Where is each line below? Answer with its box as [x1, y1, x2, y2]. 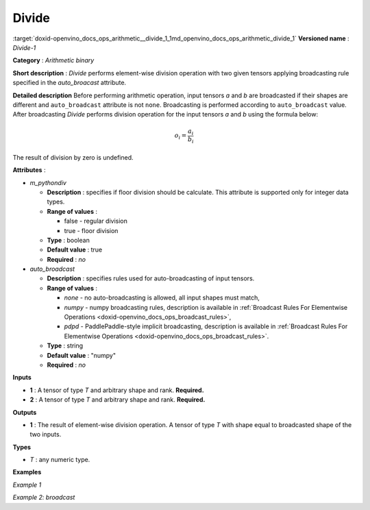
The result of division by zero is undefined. [12, 153, 134, 161]
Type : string [47, 341, 84, 350]
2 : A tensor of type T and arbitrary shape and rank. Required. [29, 396, 206, 404]
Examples [12, 468, 42, 476]
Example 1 [12, 481, 42, 489]
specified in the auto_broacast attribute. [12, 79, 127, 87]
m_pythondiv [29, 178, 66, 186]
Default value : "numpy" [47, 351, 116, 359]
